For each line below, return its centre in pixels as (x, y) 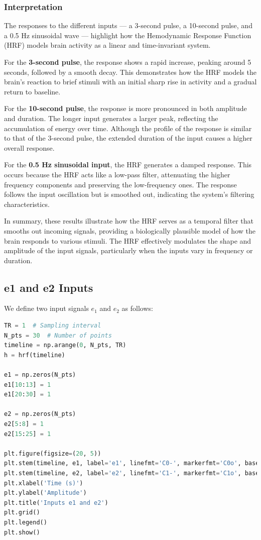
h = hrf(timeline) (35, 355)
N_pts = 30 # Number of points (58, 335)
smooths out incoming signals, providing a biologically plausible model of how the (130, 230)
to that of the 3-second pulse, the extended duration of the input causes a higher (128, 138)
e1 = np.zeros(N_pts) (40, 375)
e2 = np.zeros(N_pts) (40, 414)
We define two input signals (46, 308)
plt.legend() (26, 522)
